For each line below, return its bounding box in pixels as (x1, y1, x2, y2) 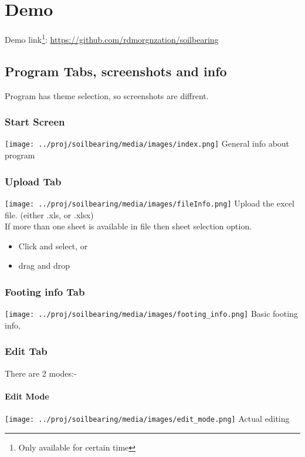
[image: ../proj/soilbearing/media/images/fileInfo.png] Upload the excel (5, 197, 294, 209)
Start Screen (5, 114, 65, 129)
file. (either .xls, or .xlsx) (5, 208, 94, 221)
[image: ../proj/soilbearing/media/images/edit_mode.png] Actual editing (5, 412, 290, 424)
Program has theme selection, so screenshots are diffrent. (5, 89, 209, 101)
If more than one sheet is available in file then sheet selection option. (5, 220, 252, 232)
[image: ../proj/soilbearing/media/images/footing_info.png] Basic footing (5, 307, 298, 320)
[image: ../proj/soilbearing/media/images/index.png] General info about (5, 137, 290, 150)
